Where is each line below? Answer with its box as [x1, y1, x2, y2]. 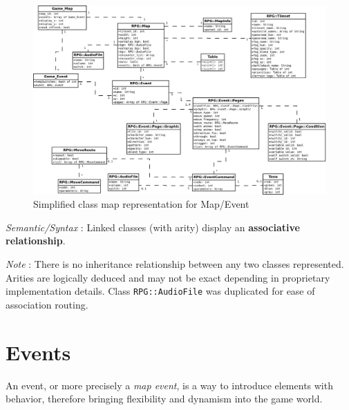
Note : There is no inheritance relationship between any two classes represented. [6, 257, 344, 271]
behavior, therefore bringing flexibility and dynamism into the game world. [6, 391, 323, 406]
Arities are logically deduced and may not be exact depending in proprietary [6, 270, 330, 284]
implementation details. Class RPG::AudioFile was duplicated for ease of [6, 284, 315, 298]
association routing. [6, 297, 88, 311]
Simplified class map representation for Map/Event [33, 197, 249, 211]
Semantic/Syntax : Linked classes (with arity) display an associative [6, 219, 300, 234]
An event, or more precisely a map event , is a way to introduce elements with [6, 378, 333, 392]
